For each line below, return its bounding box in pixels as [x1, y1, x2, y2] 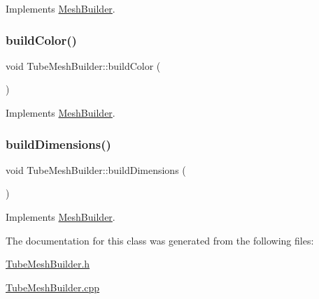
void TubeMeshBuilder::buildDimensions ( [6, 162, 186, 177]
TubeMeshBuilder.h [6, 256, 90, 271]
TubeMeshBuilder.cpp [6, 279, 100, 294]
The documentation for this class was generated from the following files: [6, 233, 314, 247]
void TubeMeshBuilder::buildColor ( [6, 58, 161, 73]
